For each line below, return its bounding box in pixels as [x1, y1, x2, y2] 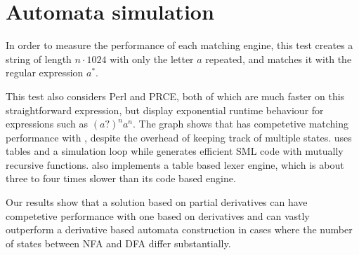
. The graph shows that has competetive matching [132, 116, 349, 131]
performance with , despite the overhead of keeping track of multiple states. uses [6, 130, 352, 144]
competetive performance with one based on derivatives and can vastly [6, 208, 310, 223]
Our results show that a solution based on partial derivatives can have [6, 195, 308, 209]
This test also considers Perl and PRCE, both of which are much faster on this [6, 88, 345, 103]
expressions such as [6, 116, 89, 131]
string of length [6, 51, 72, 66]
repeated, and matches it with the [205, 51, 352, 66]
